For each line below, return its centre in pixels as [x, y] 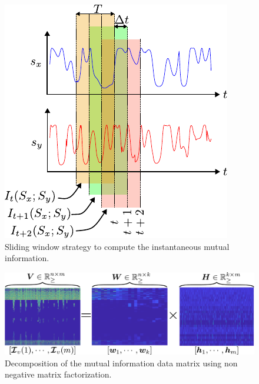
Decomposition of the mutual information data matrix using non [121, 363]
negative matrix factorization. [58, 374]
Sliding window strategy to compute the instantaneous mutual [117, 246]
